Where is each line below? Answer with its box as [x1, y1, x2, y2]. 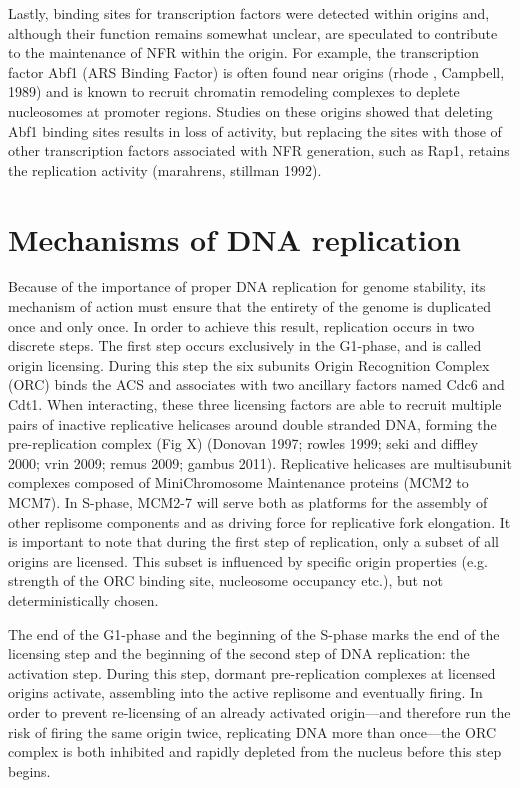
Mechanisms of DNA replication [8, 218, 461, 259]
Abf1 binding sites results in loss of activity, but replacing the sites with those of [8, 120, 502, 141]
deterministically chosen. [8, 589, 159, 610]
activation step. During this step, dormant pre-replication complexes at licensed [8, 662, 496, 683]
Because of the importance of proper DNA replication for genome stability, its [8, 276, 486, 297]
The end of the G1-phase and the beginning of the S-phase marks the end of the [8, 623, 500, 644]
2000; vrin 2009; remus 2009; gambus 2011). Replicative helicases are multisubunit [8, 452, 512, 473]
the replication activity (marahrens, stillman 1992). [8, 159, 322, 180]
